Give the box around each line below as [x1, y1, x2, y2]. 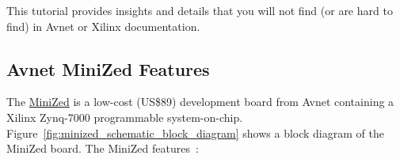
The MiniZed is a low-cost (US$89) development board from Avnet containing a [6, 93, 394, 110]
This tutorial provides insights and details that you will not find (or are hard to [6, 2, 393, 18]
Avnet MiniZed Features [6, 56, 210, 81]
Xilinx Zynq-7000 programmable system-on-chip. [6, 108, 243, 125]
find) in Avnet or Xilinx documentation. [6, 17, 200, 34]
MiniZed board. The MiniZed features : [6, 140, 199, 157]
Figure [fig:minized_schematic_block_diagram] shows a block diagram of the [6, 124, 384, 141]
